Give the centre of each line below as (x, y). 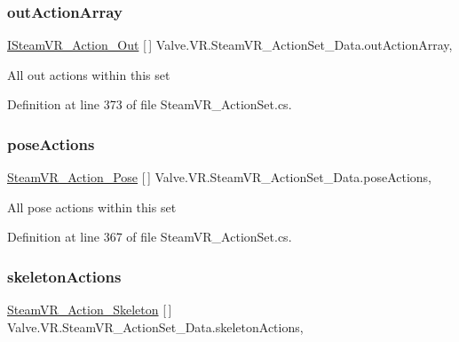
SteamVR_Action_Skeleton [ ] (90, 310)
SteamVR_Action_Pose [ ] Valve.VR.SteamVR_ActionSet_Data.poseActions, (219, 177)
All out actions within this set (89, 74)
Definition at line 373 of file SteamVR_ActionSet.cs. (150, 104)
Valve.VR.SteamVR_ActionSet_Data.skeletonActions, (155, 326)
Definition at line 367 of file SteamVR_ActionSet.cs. (150, 237)
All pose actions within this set (92, 207)
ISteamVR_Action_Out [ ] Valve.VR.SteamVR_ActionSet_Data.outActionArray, (230, 45)
